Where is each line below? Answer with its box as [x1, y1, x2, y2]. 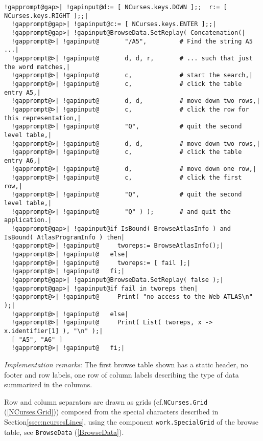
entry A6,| [4, 157, 41, 164]
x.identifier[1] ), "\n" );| [4, 327, 103, 335]
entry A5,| [4, 89, 41, 96]
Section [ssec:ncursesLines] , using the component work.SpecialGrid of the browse [4, 416, 259, 427]
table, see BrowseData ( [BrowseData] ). [4, 426, 124, 437]
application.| [4, 216, 52, 224]
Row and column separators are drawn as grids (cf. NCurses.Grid [4, 396, 208, 407]
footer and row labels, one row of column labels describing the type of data [4, 369, 239, 380]
